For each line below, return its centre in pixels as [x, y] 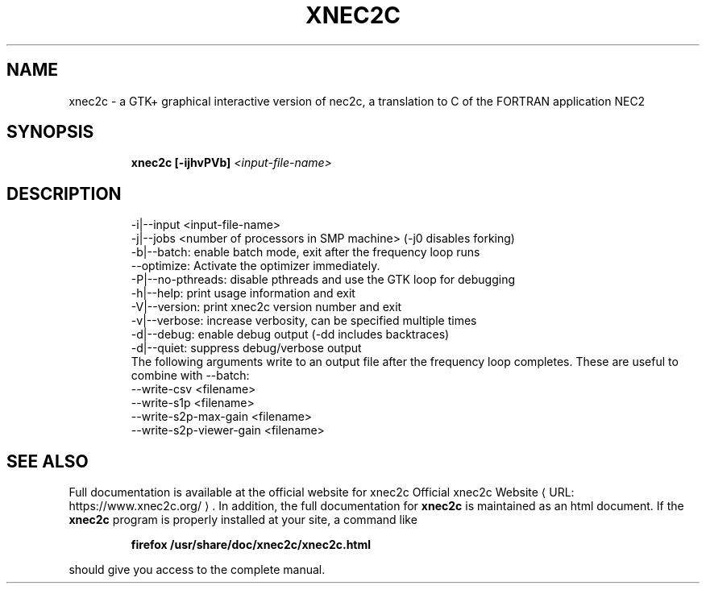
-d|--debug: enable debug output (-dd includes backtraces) [290, 334]
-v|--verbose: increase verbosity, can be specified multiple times [304, 321]
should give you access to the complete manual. [197, 570]
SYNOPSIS [50, 132]
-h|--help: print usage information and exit [243, 293]
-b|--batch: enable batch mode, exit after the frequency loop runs [305, 252]
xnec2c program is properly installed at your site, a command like [243, 520]
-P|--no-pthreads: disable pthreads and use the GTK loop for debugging [323, 280]
